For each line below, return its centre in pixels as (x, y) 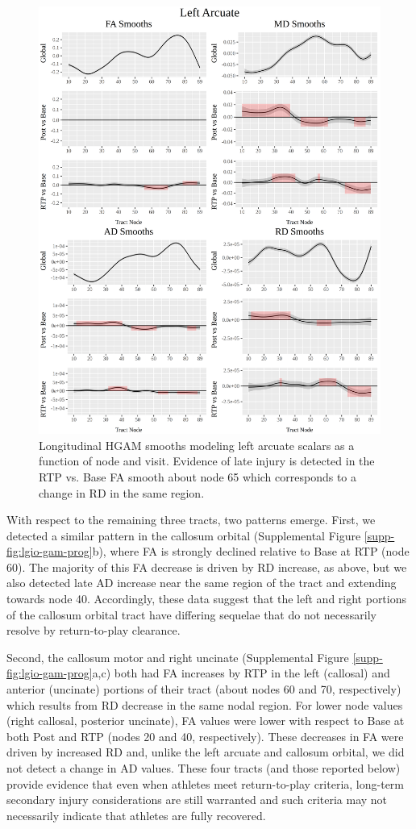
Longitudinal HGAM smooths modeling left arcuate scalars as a (197, 445)
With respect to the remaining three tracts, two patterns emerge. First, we (191, 520)
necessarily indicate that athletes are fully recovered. (136, 815)
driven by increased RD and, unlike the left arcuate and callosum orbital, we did (206, 752)
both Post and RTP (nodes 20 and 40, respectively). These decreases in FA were (205, 736)
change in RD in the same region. (122, 492)
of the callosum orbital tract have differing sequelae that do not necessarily (191, 614)
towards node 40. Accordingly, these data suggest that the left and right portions (207, 599)
